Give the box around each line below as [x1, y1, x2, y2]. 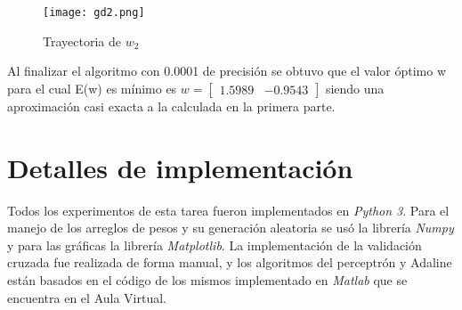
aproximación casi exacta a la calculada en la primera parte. [7, 96, 336, 115]
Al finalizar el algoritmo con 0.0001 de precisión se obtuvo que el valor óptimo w [7, 61, 447, 80]
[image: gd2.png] [43, 6, 145, 19]
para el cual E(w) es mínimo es [7, 78, 177, 97]
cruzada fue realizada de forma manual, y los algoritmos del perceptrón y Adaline [7, 253, 452, 272]
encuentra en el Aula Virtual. [7, 288, 166, 306]
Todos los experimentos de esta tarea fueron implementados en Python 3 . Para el [7, 200, 450, 219]
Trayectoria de [43, 31, 121, 50]
